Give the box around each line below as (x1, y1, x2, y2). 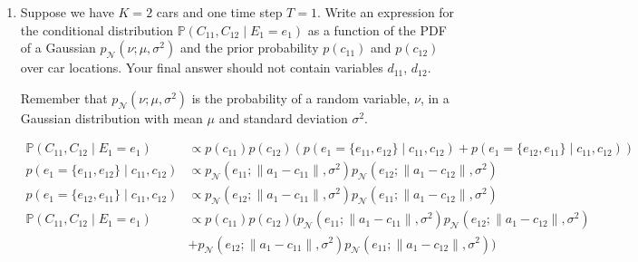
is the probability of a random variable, (191, 88, 411, 107)
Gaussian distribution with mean (20, 108, 203, 127)
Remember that (20, 88, 108, 107)
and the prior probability (179, 38, 319, 57)
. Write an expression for (316, 3, 455, 21)
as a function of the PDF (307, 20, 447, 39)
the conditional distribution (20, 20, 173, 39)
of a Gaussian (20, 38, 96, 57)
